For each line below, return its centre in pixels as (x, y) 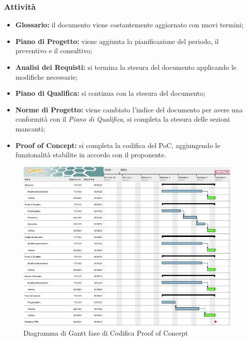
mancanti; (30, 128)
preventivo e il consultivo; (54, 51)
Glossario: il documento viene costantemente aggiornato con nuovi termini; (129, 25)
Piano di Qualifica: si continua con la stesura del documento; (110, 93)
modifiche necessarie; (46, 76)
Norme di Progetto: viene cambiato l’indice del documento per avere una (129, 109)
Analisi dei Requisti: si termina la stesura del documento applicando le (126, 67)
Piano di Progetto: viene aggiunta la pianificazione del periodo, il (117, 41)
